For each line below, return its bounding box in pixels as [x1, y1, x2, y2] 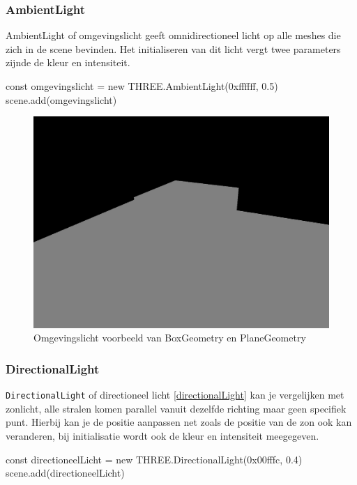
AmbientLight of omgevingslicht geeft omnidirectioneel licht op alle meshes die [6, 28, 341, 43]
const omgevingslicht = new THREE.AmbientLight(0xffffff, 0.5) [6, 79, 278, 93]
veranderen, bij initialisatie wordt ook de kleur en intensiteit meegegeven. [6, 428, 319, 442]
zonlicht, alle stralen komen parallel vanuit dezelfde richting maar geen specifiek [6, 401, 347, 415]
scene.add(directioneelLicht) [6, 465, 125, 480]
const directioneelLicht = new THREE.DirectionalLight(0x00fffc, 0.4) [6, 452, 303, 466]
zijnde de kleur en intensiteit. [6, 55, 130, 70]
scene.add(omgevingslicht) [6, 92, 117, 107]
